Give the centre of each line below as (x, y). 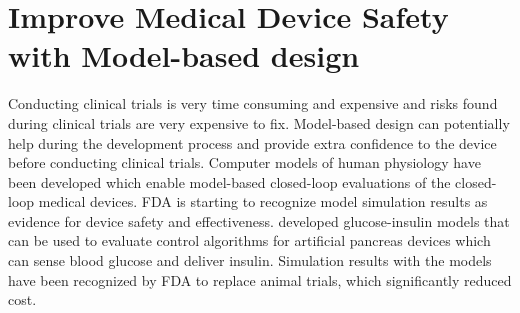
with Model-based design (184, 55)
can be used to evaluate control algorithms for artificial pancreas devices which (249, 240)
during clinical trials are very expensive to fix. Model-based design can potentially (259, 122)
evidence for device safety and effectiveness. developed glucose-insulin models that (259, 220)
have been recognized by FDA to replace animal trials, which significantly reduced (260, 279)
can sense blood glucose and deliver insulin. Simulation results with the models (250, 260)
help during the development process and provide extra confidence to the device (252, 142)
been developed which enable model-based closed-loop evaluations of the (229, 181)
